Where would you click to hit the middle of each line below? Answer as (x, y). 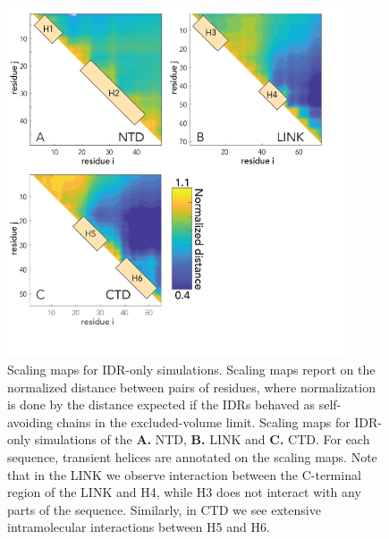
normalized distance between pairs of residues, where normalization (191, 387)
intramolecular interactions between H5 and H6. (139, 527)
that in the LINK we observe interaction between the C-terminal (184, 474)
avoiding (30, 421)
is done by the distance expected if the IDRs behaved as (161, 404)
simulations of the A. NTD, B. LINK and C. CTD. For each (202, 439)
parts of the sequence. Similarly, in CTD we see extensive (164, 509)
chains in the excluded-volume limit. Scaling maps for (203, 421)
